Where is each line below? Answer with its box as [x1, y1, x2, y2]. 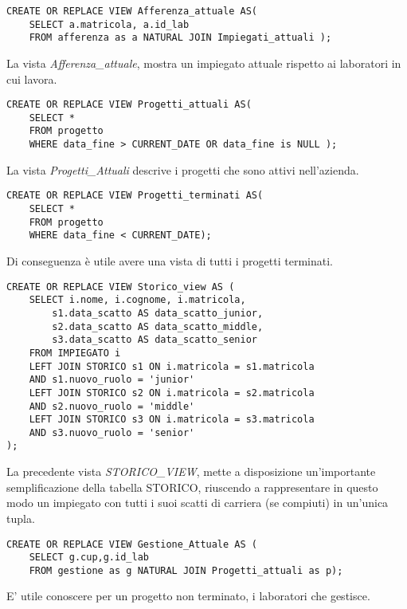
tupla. [6, 509, 35, 526]
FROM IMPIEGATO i [29, 347, 121, 359]
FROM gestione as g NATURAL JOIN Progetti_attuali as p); [29, 564, 343, 576]
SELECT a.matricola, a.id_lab [29, 18, 190, 30]
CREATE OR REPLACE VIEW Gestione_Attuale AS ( [6, 538, 257, 550]
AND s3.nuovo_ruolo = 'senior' [29, 426, 195, 438]
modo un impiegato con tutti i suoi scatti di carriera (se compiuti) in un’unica [6, 494, 389, 511]
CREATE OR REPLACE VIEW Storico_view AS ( [6, 281, 235, 293]
